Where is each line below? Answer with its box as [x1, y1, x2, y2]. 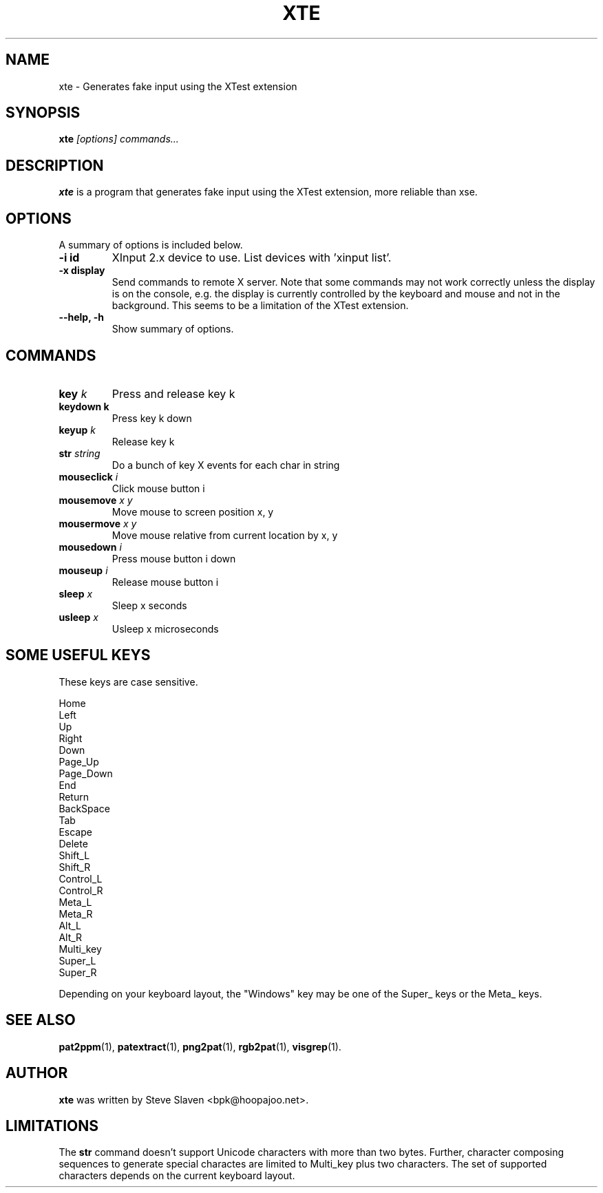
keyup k [59, 423, 96, 436]
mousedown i [59, 540, 122, 553]
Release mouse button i [112, 576, 219, 588]
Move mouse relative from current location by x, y [112, 529, 338, 541]
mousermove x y [59, 517, 137, 529]
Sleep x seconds [112, 599, 187, 611]
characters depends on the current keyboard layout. [59, 1170, 295, 1182]
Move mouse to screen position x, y [112, 505, 274, 518]
